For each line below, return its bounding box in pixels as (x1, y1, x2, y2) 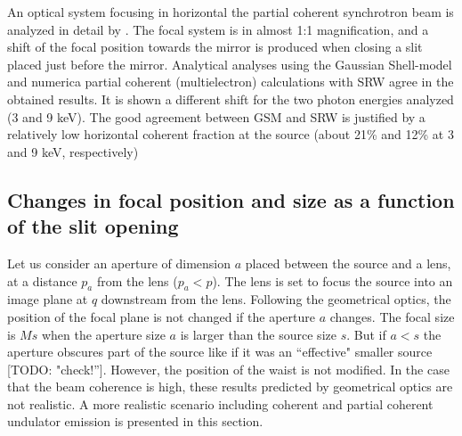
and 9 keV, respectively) (7, 142, 139, 160)
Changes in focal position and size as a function (7, 185, 455, 213)
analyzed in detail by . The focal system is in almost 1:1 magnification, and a (7, 20, 429, 38)
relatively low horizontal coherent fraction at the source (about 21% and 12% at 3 (7, 125, 454, 144)
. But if (346, 325, 386, 343)
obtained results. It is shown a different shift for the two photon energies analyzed (7, 89, 454, 108)
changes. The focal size (329, 307, 455, 325)
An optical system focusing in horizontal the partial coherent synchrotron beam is (7, 3, 454, 21)
